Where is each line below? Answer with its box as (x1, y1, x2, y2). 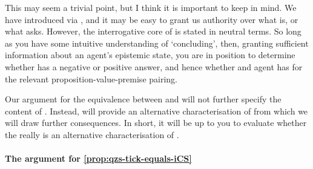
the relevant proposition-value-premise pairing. (5, 72, 177, 85)
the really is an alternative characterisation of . (5, 128, 179, 141)
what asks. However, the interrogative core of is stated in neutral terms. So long (5, 25, 301, 38)
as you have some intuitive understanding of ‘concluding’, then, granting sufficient (5, 36, 309, 49)
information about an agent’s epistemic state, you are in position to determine (5, 48, 295, 61)
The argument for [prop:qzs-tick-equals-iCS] (5, 152, 192, 165)
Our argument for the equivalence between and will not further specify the (5, 93, 282, 105)
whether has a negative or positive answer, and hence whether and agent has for (5, 60, 303, 73)
